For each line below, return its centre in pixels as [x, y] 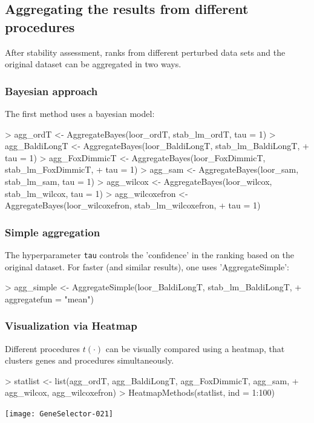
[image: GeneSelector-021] [59, 414]
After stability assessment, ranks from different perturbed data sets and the [145, 52]
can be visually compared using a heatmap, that [195, 348]
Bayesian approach [51, 91]
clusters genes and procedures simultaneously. [90, 360]
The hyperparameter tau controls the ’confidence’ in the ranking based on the [150, 254]
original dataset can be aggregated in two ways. [93, 64]
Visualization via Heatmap [71, 326]
